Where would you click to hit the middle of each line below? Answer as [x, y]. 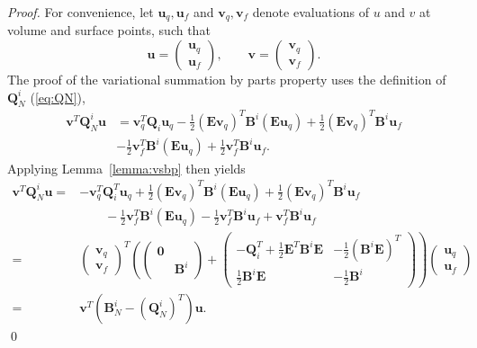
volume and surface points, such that [109, 30]
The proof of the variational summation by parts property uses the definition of [227, 80]
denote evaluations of [311, 12]
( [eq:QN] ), [58, 97]
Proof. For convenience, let [81, 12]
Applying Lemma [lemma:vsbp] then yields [126, 168]
